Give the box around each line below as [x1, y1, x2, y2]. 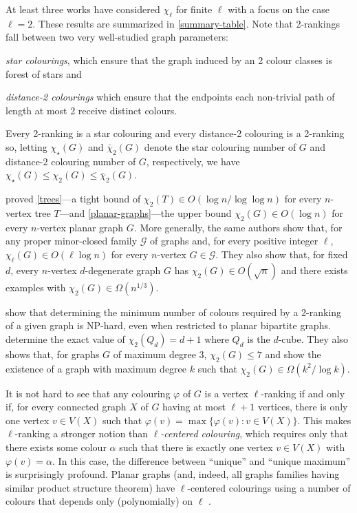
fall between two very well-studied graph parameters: [6, 30, 228, 44]
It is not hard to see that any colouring [6, 386, 171, 400]
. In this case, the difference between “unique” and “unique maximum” [52, 453, 351, 468]
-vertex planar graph [36, 220, 124, 234]
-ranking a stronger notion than [14, 426, 149, 441]
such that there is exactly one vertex [119, 440, 273, 454]
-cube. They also [278, 331, 348, 346]
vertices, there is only [257, 399, 348, 414]
